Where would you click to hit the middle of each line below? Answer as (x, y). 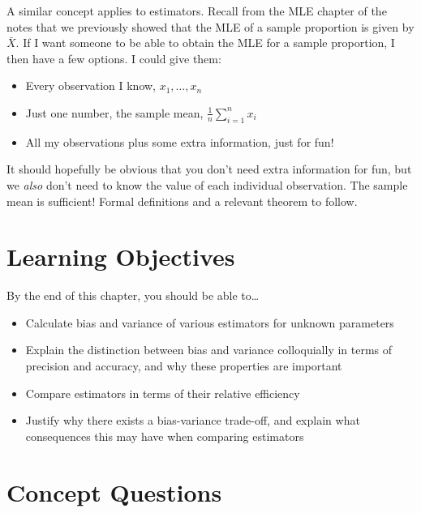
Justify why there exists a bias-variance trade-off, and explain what (193, 420)
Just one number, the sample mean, (114, 112)
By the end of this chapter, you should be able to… (133, 295)
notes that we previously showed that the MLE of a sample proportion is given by (210, 26)
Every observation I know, (90, 85)
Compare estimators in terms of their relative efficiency (163, 393)
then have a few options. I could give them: (114, 58)
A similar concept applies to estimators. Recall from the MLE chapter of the (197, 11)
